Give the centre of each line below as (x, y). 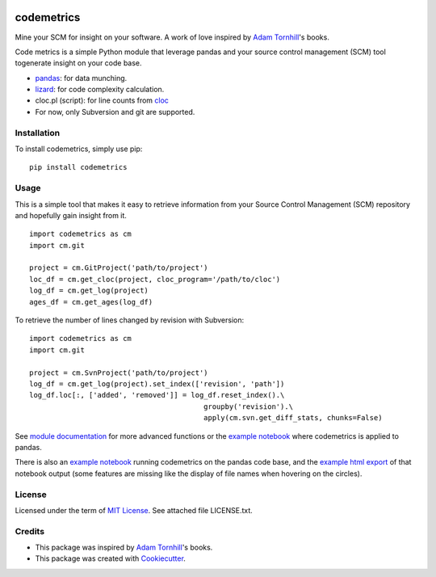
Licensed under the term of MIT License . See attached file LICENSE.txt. (134, 510)
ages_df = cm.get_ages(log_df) (91, 302)
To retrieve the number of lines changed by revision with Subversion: (130, 320)
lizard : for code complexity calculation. (100, 90)
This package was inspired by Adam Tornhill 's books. (124, 548)
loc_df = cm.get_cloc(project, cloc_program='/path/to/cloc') (155, 279)
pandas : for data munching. (81, 78)
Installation (38, 133)
